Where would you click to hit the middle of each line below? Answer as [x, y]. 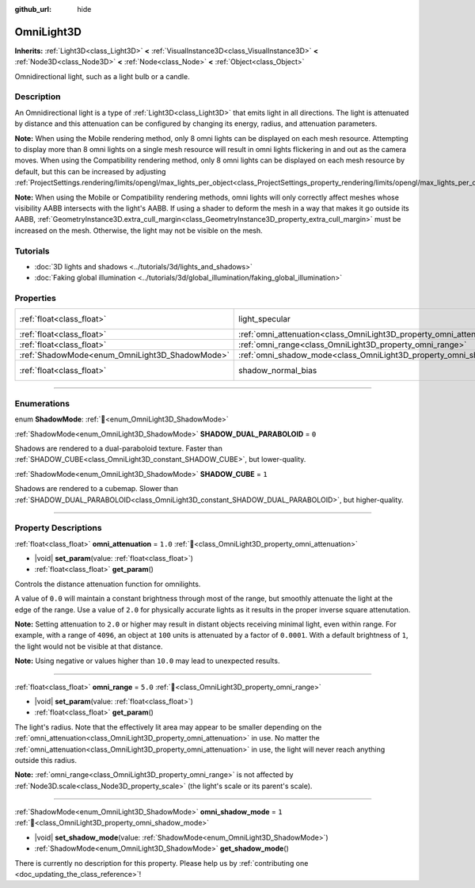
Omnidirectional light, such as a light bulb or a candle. [102, 76]
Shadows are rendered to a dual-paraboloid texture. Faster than [119, 448]
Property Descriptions [58, 528]
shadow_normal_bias [278, 371]
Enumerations [42, 403]
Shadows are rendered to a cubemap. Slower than [96, 489]
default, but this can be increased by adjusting [90, 171]
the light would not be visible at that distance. [89, 646]
